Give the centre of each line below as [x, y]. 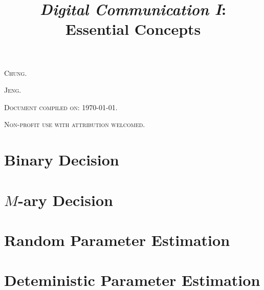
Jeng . [13, 90]
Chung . [16, 72]
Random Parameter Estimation [117, 240]
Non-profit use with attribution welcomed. [75, 124]
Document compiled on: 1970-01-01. [61, 107]
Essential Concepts [133, 29]
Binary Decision [62, 160]
